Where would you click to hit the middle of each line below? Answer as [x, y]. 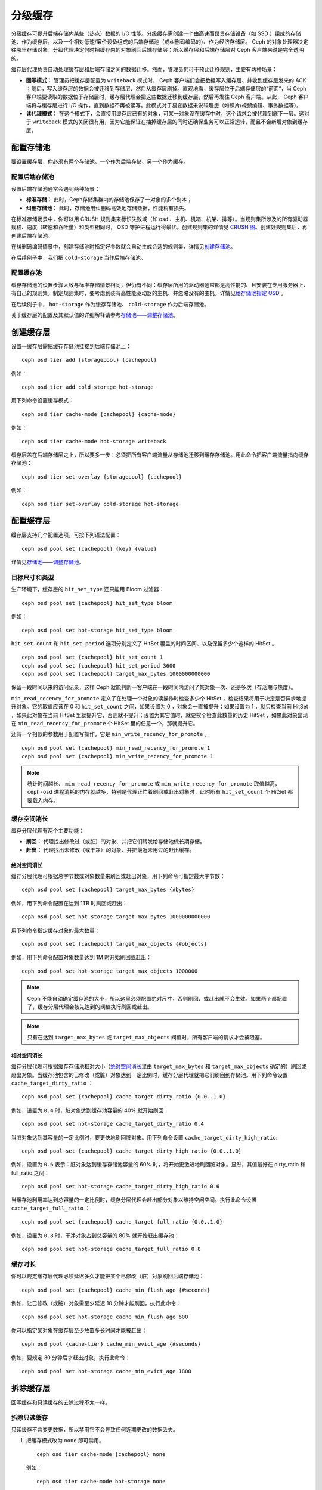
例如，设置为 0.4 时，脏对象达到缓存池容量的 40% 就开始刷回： [90, 1110]
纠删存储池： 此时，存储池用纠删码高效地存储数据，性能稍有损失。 [108, 208]
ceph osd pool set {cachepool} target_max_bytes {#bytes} [108, 890]
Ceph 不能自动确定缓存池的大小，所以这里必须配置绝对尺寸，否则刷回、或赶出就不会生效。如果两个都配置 [157, 998]
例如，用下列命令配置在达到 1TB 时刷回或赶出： [69, 903]
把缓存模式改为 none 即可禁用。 [65, 1441]
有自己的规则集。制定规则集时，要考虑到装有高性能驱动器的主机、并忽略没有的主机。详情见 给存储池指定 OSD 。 [148, 293]
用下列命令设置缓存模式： [42, 401]
